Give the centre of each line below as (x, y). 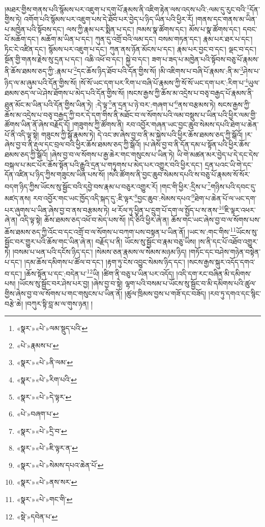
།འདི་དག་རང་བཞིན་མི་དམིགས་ (214, 273)
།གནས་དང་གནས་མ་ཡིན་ (226, 19)
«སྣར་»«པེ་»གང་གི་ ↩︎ (45, 499)
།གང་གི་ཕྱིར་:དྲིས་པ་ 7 (185, 185)
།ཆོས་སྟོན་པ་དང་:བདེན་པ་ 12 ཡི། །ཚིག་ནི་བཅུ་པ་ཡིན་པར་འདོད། (99, 273)
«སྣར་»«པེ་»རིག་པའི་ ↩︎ (47, 379)
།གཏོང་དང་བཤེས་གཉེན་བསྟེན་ (225, 251)
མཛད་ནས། (18, 198)
